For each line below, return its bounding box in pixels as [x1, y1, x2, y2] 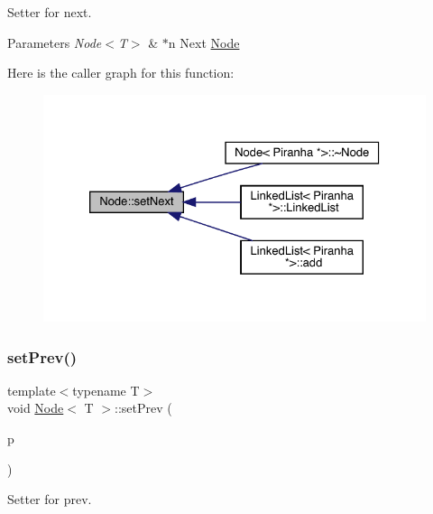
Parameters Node [7, 33, 102, 51]
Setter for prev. [7, 490, 92, 509]
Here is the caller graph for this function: [7, 63, 235, 82]
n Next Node [168, 33, 240, 51]
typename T [72, 380, 140, 399]
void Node [7, 398, 64, 417]
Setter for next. [7, 3, 92, 21]
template [7, 380, 56, 399]
